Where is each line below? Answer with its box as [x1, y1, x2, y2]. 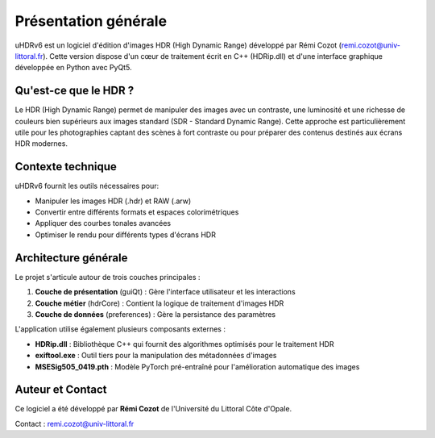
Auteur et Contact [14, 383, 108, 397]
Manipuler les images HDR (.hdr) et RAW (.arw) [35, 196, 192, 206]
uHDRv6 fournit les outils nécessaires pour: [14, 181, 159, 191]
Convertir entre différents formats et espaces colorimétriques [35, 207, 239, 217]
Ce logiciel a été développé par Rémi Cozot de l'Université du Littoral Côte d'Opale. [14, 404, 292, 414]
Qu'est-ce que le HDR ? [14, 84, 135, 98]
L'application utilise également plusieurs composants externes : [14, 324, 226, 334]
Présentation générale [14, 12, 168, 30]
